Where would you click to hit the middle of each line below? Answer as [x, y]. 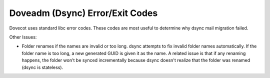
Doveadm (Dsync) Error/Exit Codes [83, 13]
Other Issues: [23, 37]
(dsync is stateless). [42, 67]
